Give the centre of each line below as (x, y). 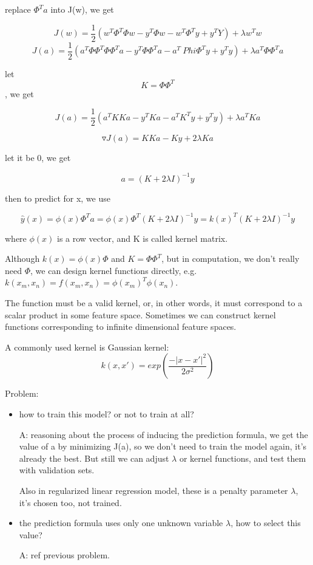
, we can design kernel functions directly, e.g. (114, 270)
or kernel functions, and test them (243, 458)
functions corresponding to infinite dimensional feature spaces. (121, 327)
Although (22, 259)
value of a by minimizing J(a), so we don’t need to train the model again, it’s (163, 446)
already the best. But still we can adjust (94, 458)
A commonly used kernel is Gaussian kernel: (87, 347)
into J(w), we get (82, 9)
